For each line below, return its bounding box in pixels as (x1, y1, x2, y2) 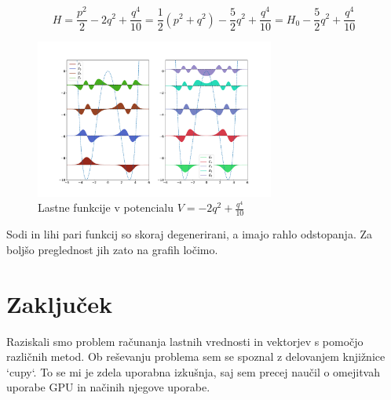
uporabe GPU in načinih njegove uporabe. (6, 379, 210, 395)
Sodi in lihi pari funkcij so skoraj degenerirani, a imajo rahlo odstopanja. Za (6, 226, 373, 242)
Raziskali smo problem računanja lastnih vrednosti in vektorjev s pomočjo (6, 333, 364, 349)
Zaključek (6, 287, 113, 319)
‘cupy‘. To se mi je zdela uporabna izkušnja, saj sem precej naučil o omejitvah (6, 363, 380, 380)
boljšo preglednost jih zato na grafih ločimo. (6, 241, 218, 257)
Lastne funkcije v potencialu (38, 199, 174, 216)
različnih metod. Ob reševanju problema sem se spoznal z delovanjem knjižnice (6, 348, 386, 365)
